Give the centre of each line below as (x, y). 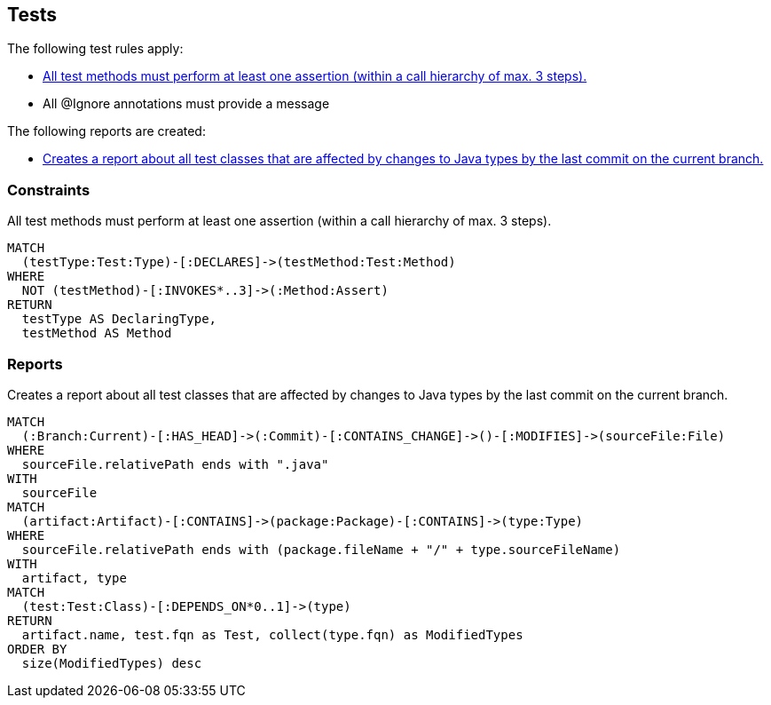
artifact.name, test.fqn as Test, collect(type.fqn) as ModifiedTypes (272, 634)
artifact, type (74, 578)
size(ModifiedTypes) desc (112, 663)
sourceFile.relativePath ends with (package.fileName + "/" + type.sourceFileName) (321, 549)
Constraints (49, 190)
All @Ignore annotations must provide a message (186, 104)
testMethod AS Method (97, 333)
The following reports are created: (106, 131)
